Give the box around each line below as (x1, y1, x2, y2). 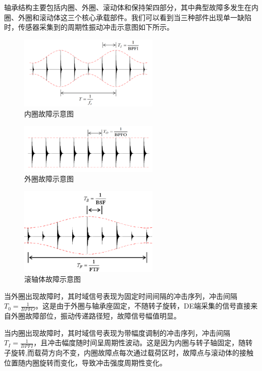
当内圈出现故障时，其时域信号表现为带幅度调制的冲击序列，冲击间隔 (4, 327, 230, 338)
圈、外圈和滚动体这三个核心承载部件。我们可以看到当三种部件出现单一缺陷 (4, 12, 251, 22)
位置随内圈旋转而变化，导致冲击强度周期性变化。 (4, 357, 167, 367)
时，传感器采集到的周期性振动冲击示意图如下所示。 (4, 22, 174, 32)
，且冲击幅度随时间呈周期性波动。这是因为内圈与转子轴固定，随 (33, 337, 246, 348)
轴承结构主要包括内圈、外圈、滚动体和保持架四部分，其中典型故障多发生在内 (4, 2, 258, 12)
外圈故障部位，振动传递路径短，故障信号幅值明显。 (11, 311, 181, 321)
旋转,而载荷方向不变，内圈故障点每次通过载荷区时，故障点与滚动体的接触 (11, 347, 253, 358)
